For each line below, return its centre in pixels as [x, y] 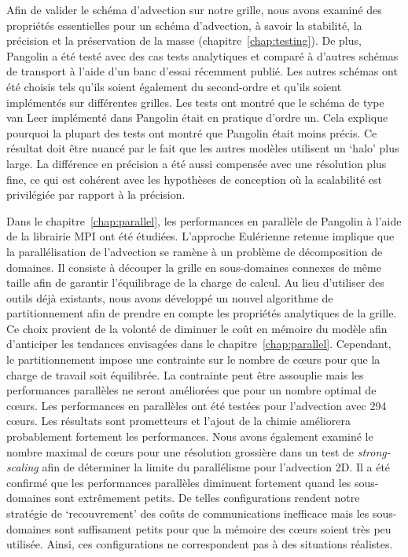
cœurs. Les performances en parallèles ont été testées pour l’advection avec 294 [197, 405]
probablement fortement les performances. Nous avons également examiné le [190, 436]
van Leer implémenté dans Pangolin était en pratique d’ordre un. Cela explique [197, 117]
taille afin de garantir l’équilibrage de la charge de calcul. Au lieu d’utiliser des [195, 282]
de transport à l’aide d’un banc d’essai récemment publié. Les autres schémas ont [202, 71]
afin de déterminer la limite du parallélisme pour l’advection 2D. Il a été [216, 467]
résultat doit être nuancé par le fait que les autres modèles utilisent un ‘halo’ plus [203, 148]
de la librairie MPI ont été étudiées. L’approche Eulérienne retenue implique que [200, 236]
